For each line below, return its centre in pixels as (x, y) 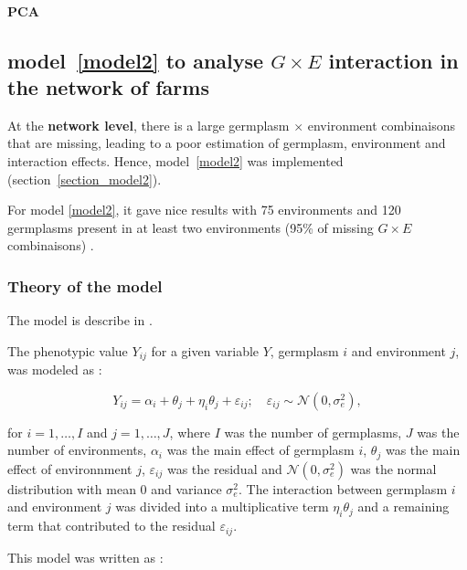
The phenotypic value (68, 350)
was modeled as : (55, 369)
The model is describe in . (80, 320)
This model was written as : (85, 557)
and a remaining (403, 507)
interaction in (393, 60)
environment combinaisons (381, 125)
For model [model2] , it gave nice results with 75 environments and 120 (204, 210)
